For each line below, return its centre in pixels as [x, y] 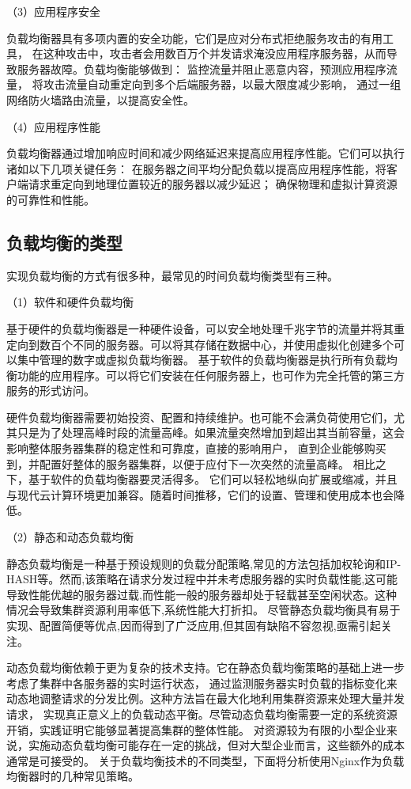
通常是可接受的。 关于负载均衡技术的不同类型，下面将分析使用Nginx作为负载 [205, 760]
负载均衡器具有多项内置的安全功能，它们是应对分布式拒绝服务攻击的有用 [194, 38]
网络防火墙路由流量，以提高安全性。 [100, 99]
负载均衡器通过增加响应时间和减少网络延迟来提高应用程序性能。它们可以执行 [205, 153]
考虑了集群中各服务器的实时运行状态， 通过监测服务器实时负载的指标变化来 [202, 683]
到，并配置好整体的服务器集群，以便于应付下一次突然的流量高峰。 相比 [191, 463]
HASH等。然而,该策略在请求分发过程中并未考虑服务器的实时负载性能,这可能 [202, 579]
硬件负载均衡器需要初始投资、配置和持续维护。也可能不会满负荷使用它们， [200, 417]
